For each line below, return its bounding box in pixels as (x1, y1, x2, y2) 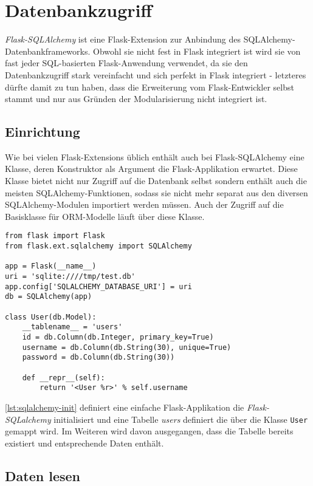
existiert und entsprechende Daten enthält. (5, 436, 164, 449)
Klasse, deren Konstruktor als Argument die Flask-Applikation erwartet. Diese (5, 162, 298, 175)
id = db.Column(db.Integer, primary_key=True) (22, 333, 214, 342)
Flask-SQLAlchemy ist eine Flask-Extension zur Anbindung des (5, 33, 241, 46)
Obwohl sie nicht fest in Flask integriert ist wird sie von (93, 44, 301, 57)
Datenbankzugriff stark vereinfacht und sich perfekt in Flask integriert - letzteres (5, 68, 306, 81)
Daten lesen (5, 466, 80, 485)
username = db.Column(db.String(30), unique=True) (22, 343, 232, 352)
